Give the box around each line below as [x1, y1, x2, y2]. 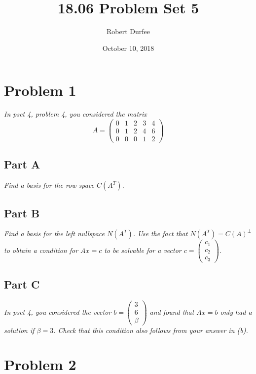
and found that [149, 307, 194, 317]
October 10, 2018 [102, 42, 154, 53]
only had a [220, 307, 252, 317]
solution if [4, 325, 35, 335]
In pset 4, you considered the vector [4, 307, 111, 317]
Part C [4, 277, 40, 292]
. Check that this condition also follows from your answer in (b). [53, 325, 248, 335]
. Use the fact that [133, 228, 188, 239]
